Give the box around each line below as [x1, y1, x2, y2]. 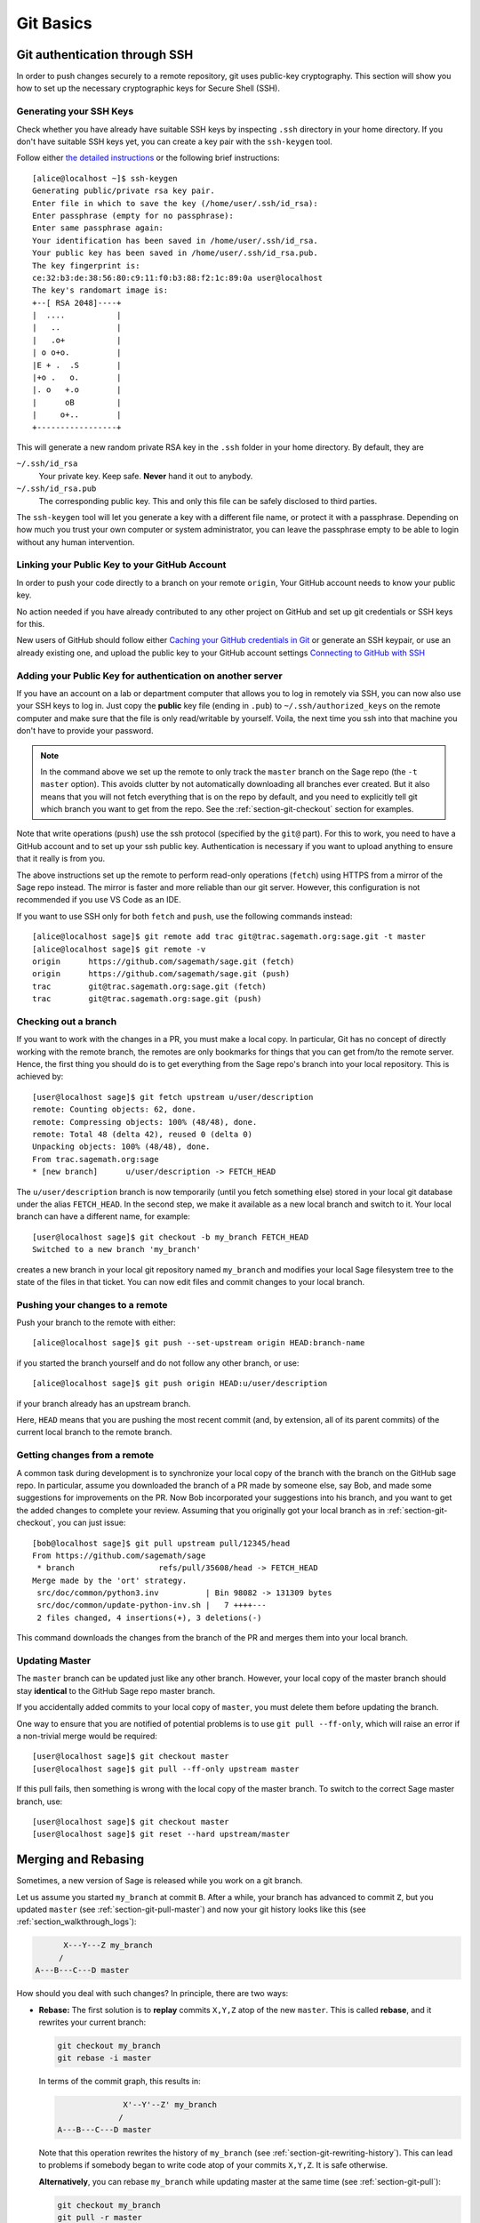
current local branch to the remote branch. [16, 1427, 172, 1438]
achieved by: [16, 1071, 64, 1082]
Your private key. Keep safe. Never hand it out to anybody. [38, 470, 253, 481]
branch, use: [16, 1796, 63, 1807]
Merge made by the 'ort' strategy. [32, 1575, 188, 1585]
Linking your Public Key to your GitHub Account [16, 558, 227, 571]
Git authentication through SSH [16, 47, 194, 62]
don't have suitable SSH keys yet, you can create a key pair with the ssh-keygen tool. [16, 136, 332, 147]
